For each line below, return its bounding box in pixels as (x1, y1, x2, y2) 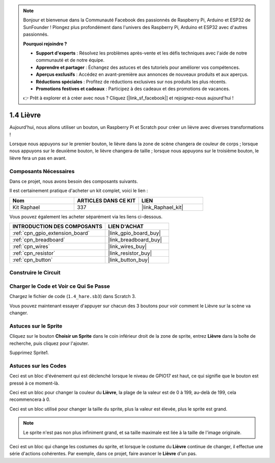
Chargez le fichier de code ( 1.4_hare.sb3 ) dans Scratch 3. (9, 293, 136, 299)
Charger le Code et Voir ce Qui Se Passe (9, 283, 111, 290)
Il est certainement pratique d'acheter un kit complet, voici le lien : (9, 187, 148, 194)
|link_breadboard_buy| (107, 236, 162, 243)
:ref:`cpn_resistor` (12, 250, 56, 257)
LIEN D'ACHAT (107, 223, 144, 230)
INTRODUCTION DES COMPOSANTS (12, 223, 103, 230)
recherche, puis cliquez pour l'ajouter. (9, 340, 89, 346)
